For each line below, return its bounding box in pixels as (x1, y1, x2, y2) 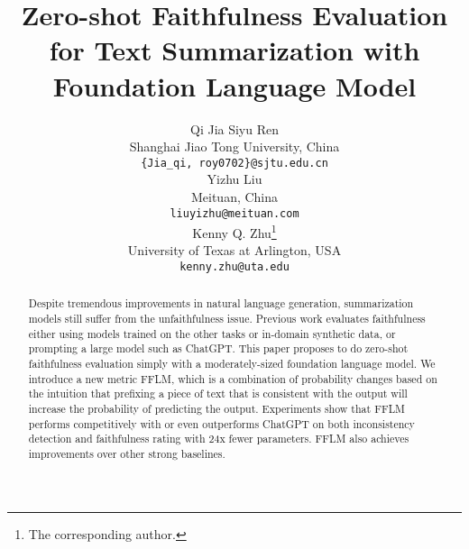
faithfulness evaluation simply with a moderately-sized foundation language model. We (28, 356, 436, 371)
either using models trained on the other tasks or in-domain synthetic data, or (28, 325, 396, 341)
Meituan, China (190, 187, 279, 206)
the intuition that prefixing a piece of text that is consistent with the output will (28, 386, 408, 401)
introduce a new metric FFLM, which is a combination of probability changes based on (28, 371, 437, 386)
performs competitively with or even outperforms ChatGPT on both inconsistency (28, 416, 415, 431)
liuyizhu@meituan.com (170, 206, 299, 220)
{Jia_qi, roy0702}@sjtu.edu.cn (141, 156, 328, 169)
